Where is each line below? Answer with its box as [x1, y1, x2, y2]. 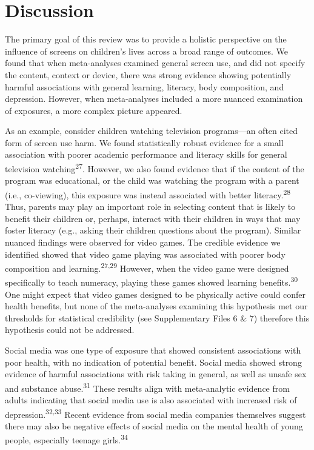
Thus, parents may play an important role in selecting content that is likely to [5, 200, 296, 213]
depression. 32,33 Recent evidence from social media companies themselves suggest [5, 406, 306, 420]
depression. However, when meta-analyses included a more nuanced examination [5, 92, 303, 105]
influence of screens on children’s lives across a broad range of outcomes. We [5, 44, 288, 57]
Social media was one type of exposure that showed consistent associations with [5, 344, 301, 356]
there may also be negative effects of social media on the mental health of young [5, 419, 303, 432]
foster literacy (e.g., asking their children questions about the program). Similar [5, 224, 301, 237]
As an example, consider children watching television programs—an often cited [5, 124, 298, 137]
